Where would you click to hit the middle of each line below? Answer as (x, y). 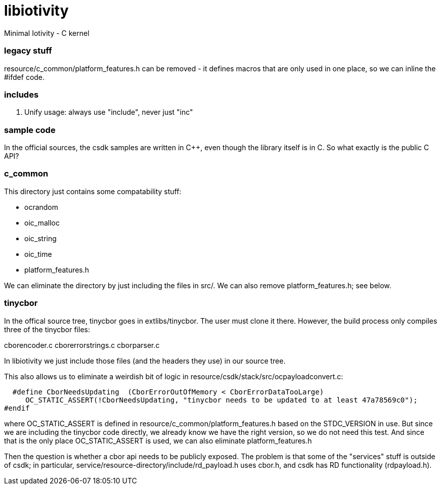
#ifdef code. (25, 77)
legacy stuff (28, 51)
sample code (30, 130)
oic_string (40, 238)
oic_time (38, 254)
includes (21, 94)
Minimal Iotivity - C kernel (47, 33)
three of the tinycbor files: (47, 329)
